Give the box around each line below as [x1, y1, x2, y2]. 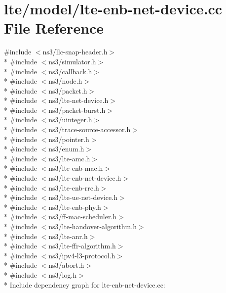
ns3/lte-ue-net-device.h [48, 192, 117, 202]
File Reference [4, 18, 104, 38]
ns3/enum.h [48, 144, 84, 154]
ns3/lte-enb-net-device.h [48, 173, 121, 183]
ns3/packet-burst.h [48, 104, 106, 115]
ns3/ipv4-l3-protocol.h [48, 250, 115, 260]
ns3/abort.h [48, 260, 84, 270]
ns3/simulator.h [48, 56, 96, 66]
